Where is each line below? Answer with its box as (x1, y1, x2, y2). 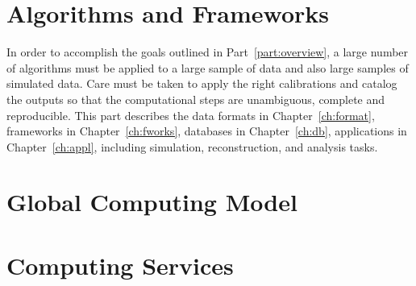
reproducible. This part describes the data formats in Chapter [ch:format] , (6, 106, 375, 123)
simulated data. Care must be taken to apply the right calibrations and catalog (6, 75, 397, 92)
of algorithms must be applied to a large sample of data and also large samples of (6, 59, 409, 76)
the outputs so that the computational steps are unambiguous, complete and (6, 90, 385, 107)
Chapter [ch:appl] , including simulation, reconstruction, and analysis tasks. (6, 138, 378, 155)
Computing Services (6, 248, 234, 281)
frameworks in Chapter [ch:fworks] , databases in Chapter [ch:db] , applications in (6, 122, 407, 139)
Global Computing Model (6, 185, 297, 218)
